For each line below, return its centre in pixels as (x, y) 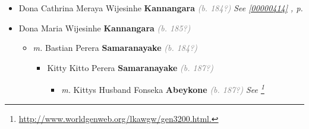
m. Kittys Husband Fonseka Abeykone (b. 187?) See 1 (163, 89)
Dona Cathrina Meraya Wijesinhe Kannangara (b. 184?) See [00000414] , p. (161, 8)
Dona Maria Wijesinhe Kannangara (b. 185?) (105, 28)
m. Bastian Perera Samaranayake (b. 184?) (115, 48)
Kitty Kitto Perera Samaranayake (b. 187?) (130, 67)
